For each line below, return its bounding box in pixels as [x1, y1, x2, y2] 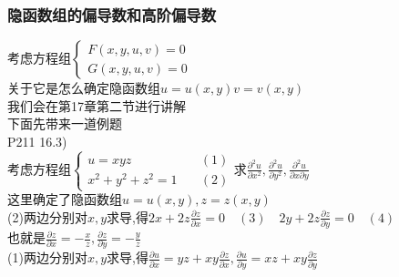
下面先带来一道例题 [7, 114, 122, 133]
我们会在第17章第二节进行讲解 [7, 96, 186, 115]
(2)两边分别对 [7, 207, 87, 226]
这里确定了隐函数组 [7, 190, 122, 209]
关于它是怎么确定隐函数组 [7, 78, 160, 97]
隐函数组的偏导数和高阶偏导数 [7, 3, 217, 26]
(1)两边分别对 [7, 248, 87, 267]
